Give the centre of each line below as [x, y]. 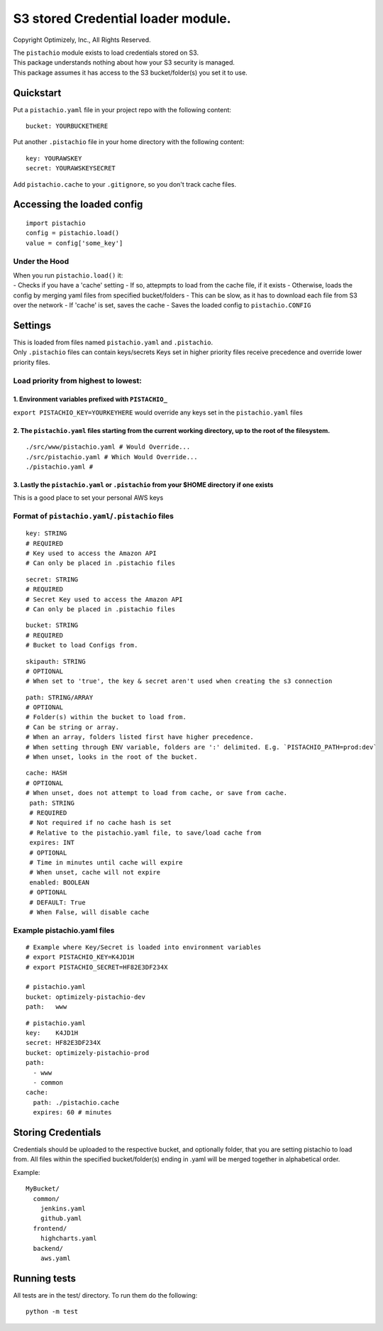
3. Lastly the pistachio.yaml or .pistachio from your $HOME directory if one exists [143, 484]
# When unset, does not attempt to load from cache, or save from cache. [157, 793]
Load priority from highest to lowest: [77, 380]
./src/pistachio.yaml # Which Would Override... [112, 457]
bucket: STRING [52, 625]
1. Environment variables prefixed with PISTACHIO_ [90, 399]
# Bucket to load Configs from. [82, 645]
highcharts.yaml [68, 1238]
